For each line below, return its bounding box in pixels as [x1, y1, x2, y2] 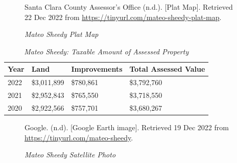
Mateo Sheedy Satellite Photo [25, 149, 116, 160]
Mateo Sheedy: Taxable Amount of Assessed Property [24, 46, 189, 56]
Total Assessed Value [129, 64, 205, 74]
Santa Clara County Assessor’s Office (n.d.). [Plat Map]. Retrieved [25, 2, 233, 12]
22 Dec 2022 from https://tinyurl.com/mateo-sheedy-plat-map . [25, 11, 222, 22]
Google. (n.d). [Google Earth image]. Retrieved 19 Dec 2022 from [25, 122, 229, 132]
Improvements [71, 64, 123, 74]
